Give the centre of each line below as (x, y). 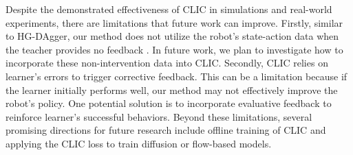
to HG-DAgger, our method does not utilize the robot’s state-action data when (172, 36)
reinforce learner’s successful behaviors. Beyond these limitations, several (159, 116)
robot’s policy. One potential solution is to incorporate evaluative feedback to (169, 103)
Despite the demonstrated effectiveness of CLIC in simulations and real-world (169, 9)
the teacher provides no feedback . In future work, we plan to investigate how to (174, 49)
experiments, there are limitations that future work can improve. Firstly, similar (174, 22)
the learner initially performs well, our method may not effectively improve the (172, 90)
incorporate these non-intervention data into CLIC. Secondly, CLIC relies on (167, 63)
